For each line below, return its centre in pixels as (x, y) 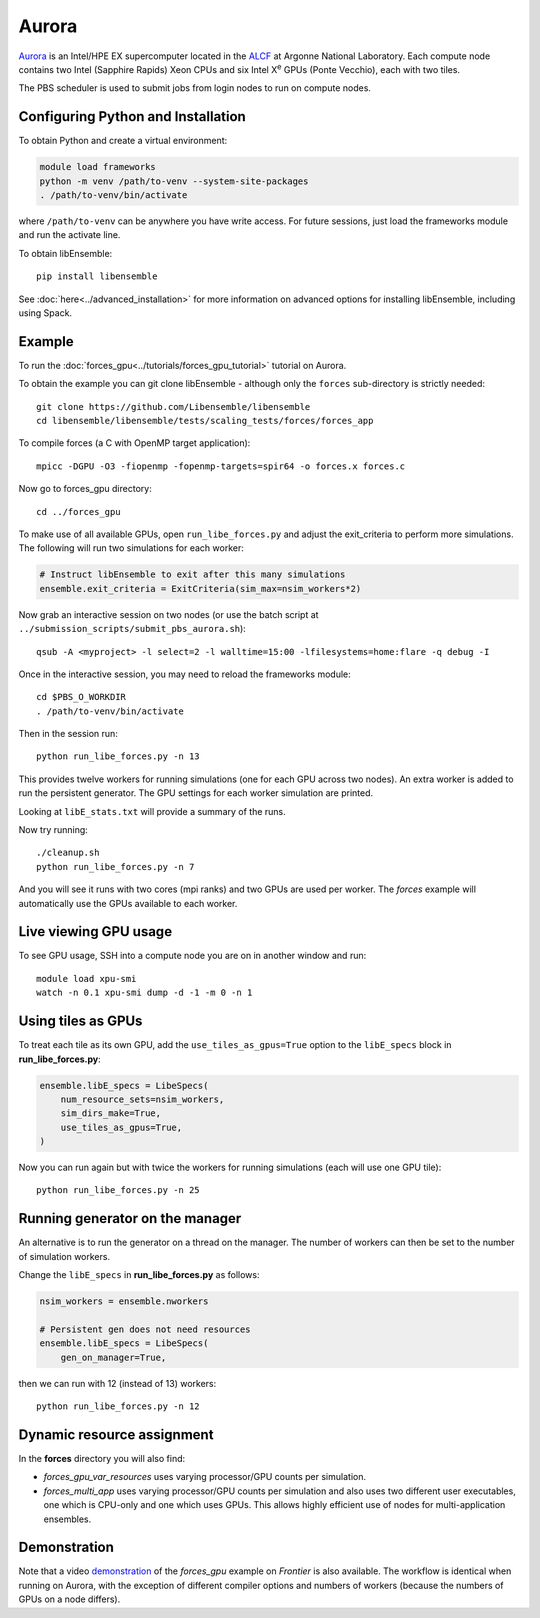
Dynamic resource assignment (116, 1434)
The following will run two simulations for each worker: (131, 548)
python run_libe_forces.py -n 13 (118, 756)
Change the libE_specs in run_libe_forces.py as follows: (139, 1275)
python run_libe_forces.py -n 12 (118, 1406)
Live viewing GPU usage (95, 931)
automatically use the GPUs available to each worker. (128, 903)
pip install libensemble (97, 276)
